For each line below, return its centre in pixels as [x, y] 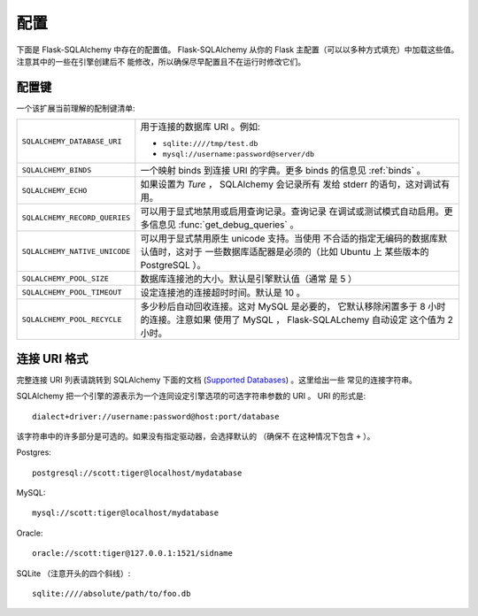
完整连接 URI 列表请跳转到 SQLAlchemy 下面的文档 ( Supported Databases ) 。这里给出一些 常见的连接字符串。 [217, 380]
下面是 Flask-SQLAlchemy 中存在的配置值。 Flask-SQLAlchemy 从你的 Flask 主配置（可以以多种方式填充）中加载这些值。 [238, 50]
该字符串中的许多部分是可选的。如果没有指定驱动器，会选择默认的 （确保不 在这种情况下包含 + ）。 [196, 436]
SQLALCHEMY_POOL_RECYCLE [72, 319]
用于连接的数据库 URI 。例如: [200, 127]
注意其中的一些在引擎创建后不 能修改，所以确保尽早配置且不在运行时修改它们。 [161, 61]
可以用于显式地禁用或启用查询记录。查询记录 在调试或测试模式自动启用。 [292, 212]
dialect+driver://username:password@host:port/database [156, 416]
